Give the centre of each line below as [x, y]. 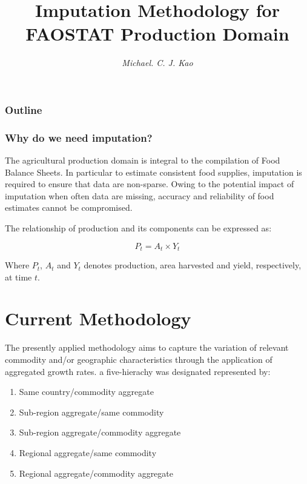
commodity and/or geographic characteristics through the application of [139, 359]
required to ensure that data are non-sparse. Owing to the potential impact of [150, 184]
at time [18, 277]
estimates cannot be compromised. [69, 207]
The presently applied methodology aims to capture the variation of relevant [147, 347]
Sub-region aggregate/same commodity [91, 412]
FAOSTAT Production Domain [157, 34]
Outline [24, 109]
